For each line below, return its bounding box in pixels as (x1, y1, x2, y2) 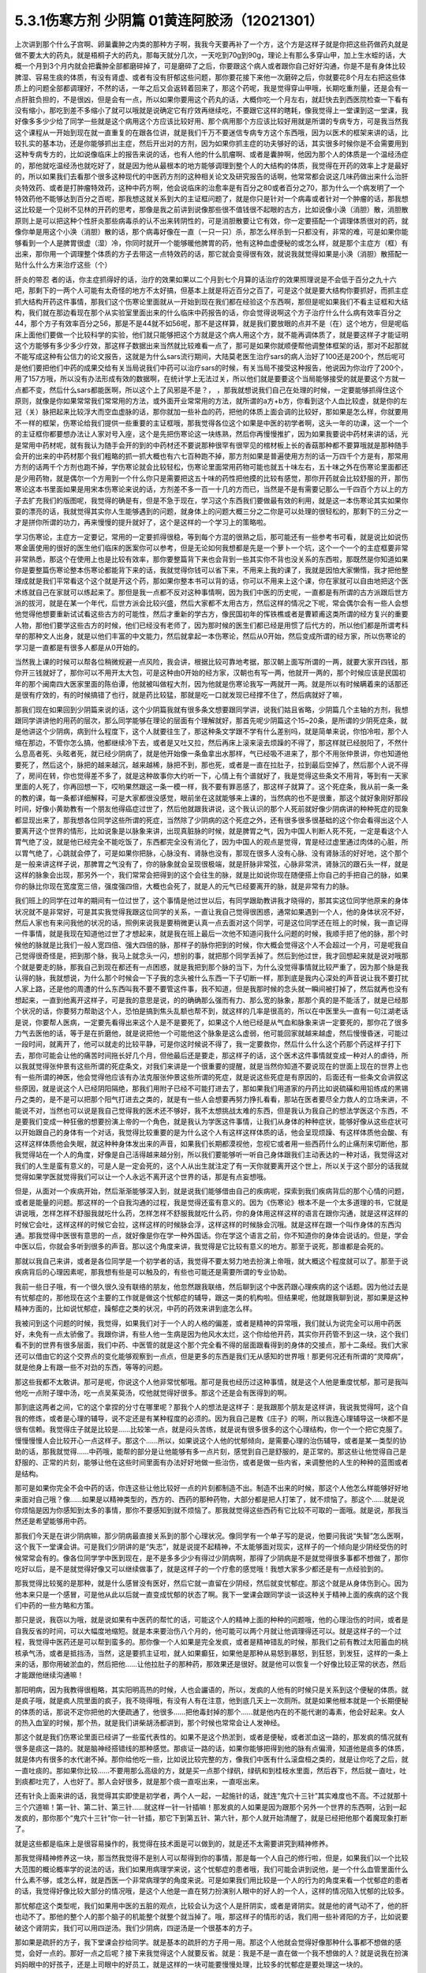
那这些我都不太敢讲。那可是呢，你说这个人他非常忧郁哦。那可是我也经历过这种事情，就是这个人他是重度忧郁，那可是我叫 (14, 1377, 409, 1387)
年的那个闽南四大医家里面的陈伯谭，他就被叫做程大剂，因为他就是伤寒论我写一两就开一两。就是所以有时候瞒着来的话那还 (14, 679, 409, 688)
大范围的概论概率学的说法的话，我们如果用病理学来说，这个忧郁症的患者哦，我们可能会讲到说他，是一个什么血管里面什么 (14, 1864, 409, 1874)
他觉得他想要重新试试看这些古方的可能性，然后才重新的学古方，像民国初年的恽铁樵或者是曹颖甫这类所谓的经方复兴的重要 (14, 609, 409, 619)
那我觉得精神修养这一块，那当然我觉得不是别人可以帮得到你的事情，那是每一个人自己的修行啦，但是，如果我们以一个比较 (14, 1853, 409, 1863)
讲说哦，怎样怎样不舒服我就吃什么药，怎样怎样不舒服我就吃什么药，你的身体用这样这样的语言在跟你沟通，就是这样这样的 (14, 1208, 409, 1219)
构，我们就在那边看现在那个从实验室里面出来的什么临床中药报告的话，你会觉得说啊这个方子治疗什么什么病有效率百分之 (14, 308, 402, 317)
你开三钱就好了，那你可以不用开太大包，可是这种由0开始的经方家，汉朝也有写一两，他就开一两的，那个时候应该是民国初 (14, 668, 406, 678)
